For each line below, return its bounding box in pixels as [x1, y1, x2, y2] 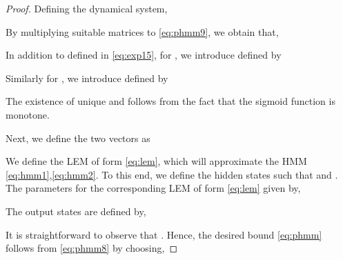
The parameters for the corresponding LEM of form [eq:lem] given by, [6, 181, 301, 195]
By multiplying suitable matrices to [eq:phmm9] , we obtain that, [6, 24, 279, 39]
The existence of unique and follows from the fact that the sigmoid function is [6, 94, 335, 108]
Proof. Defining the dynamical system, [6, 1, 168, 15]
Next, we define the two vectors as [6, 130, 150, 145]
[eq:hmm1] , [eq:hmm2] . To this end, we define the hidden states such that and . [6, 167, 338, 181]
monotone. [6, 107, 50, 121]
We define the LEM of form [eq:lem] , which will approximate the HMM [6, 154, 307, 168]
